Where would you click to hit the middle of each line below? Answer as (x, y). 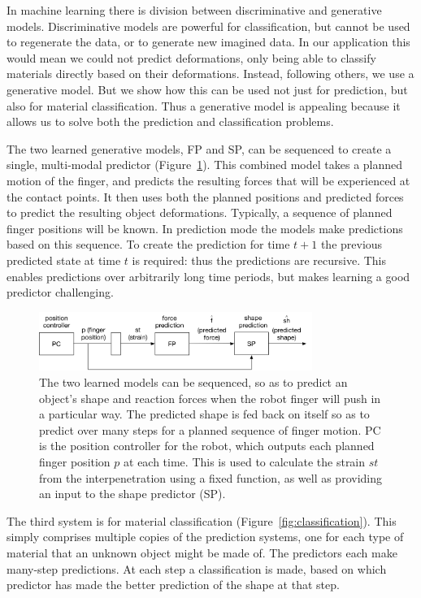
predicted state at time (64, 260)
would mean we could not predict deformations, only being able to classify (191, 57)
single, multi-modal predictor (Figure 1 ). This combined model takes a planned (205, 165)
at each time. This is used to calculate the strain (245, 461)
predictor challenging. (60, 292)
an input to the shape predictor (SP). (132, 494)
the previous (352, 244)
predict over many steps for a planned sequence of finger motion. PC (210, 429)
